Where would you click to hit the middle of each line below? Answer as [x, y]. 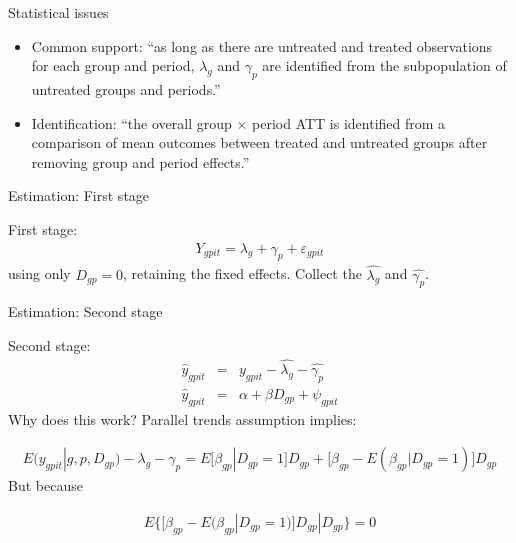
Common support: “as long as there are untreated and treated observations [262, 45]
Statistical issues [58, 12]
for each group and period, [113, 65]
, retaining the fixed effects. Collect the [242, 273]
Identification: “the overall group [131, 122]
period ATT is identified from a [349, 122]
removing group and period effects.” [140, 161]
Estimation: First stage [79, 195]
